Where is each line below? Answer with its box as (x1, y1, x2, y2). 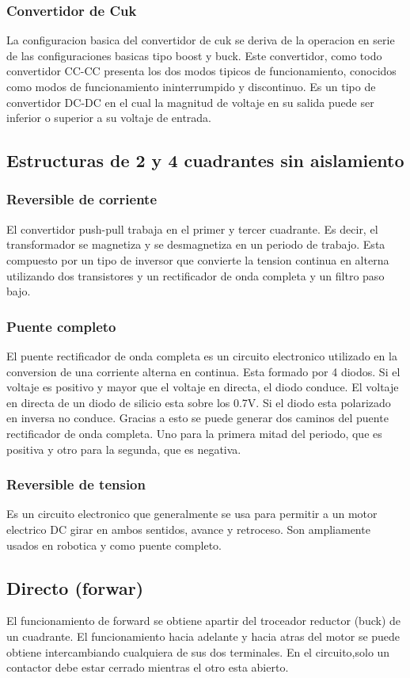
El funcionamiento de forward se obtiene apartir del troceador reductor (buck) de (6, 612, 401, 629)
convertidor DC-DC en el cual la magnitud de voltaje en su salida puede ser (6, 93, 374, 110)
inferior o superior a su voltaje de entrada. (6, 109, 211, 126)
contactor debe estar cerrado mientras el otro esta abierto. (6, 659, 289, 676)
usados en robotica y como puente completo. (6, 536, 222, 553)
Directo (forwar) (6, 575, 144, 600)
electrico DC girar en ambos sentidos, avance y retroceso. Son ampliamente (6, 520, 370, 537)
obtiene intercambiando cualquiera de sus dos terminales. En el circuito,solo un (6, 643, 390, 660)
